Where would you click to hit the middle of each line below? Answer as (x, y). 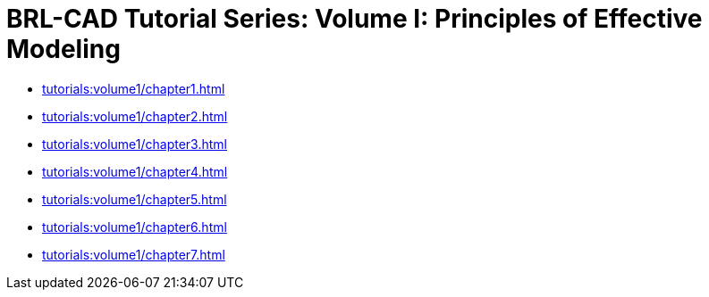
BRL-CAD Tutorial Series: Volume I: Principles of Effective (354, 19)
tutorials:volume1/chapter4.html (135, 171)
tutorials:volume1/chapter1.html (134, 88)
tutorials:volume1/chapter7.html (134, 254)
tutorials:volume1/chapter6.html (135, 227)
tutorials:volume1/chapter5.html (135, 199)
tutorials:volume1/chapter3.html (135, 144)
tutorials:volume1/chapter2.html (135, 116)
